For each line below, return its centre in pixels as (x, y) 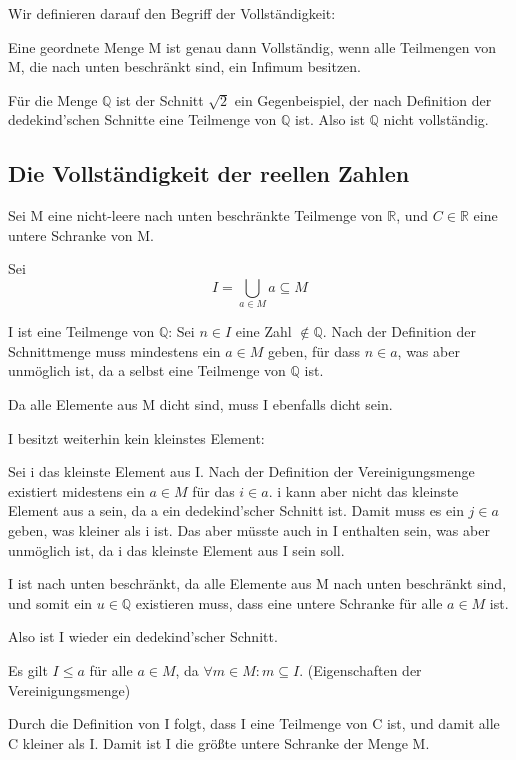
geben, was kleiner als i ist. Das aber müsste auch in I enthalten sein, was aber (249, 530)
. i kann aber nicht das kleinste (363, 490)
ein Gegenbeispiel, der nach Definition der (363, 99)
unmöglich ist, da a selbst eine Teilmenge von (147, 370)
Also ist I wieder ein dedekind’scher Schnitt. (143, 636)
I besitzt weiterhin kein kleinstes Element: (136, 437)
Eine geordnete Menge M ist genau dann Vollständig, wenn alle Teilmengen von (252, 46)
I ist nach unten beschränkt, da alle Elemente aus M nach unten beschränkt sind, (257, 583)
